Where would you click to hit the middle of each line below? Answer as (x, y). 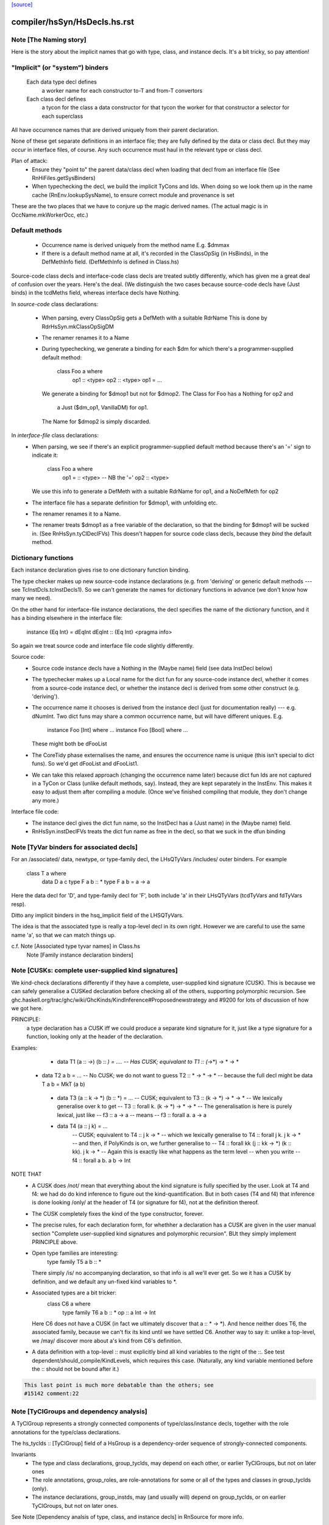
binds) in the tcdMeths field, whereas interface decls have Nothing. (96, 293)
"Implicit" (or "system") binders (60, 67)
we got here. (27, 1008)
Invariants (24, 1454)
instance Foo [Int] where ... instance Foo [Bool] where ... (118, 730)
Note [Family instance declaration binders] (80, 955)
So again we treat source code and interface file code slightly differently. (103, 645)
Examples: (24, 1048)
